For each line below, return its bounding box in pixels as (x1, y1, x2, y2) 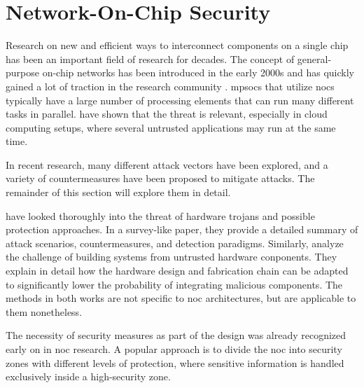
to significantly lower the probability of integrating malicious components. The (6, 277, 343, 291)
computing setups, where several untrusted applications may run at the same (6, 120, 336, 134)
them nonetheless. (6, 304, 83, 319)
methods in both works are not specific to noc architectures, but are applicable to (6, 291, 356, 305)
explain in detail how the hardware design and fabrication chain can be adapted (6, 263, 349, 278)
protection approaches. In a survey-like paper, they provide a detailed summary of (6, 222, 358, 237)
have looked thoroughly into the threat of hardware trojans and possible (6, 208, 315, 223)
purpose (6, 65, 39, 80)
